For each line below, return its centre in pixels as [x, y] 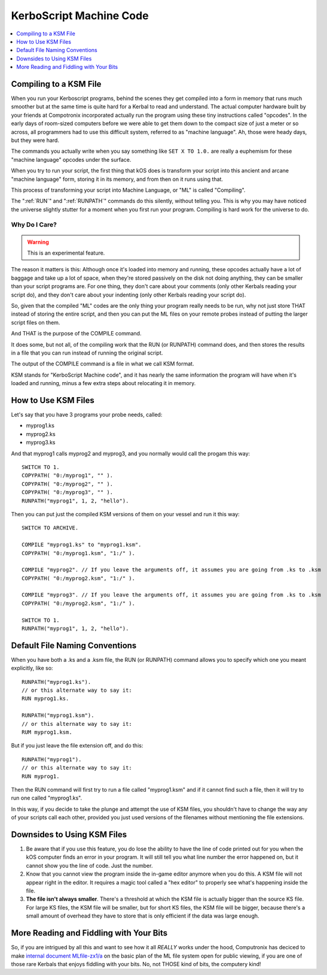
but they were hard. [35, 140]
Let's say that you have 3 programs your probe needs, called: [87, 415]
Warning [38, 242]
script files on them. [36, 322]
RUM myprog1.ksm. [47, 732]
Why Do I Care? [34, 225]
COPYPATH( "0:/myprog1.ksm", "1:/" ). [79, 553]
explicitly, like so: [32, 668]
